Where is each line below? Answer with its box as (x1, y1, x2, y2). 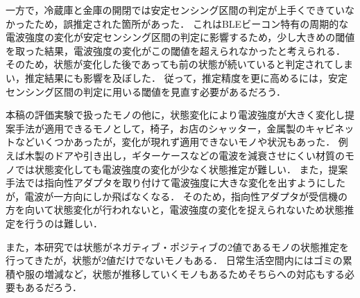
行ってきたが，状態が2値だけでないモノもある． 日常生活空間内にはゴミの (6, 253, 343, 268)
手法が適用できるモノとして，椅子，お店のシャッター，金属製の (15, 121, 306, 135)
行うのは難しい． (24, 216, 103, 230)
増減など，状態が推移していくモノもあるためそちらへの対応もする (44, 266, 345, 281)
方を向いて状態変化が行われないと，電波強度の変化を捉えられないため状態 (6, 202, 345, 217)
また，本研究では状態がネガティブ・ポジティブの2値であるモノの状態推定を (6, 239, 349, 254)
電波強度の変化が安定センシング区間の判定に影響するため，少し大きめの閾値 (6, 30, 355, 44)
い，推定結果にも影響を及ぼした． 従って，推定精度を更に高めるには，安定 (6, 70, 348, 85)
